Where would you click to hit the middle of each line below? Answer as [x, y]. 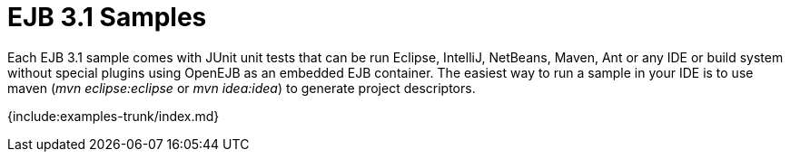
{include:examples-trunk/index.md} [114, 116]
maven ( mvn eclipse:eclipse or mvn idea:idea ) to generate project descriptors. [242, 88]
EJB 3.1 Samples [107, 17]
